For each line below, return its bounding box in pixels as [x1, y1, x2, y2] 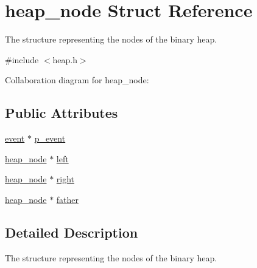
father [56, 193, 79, 205]
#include [5, 53, 39, 66]
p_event [34, 132, 66, 145]
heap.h [52, 53, 78, 66]
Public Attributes [5, 103, 118, 122]
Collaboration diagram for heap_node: [5, 74, 149, 86]
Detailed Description [5, 222, 138, 241]
